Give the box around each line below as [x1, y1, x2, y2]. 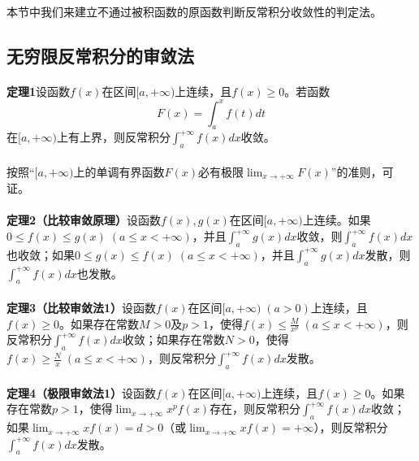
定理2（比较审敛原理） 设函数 [6, 211, 162, 228]
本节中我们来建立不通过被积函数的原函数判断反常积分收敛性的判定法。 [6, 2, 382, 20]
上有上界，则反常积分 [56, 128, 171, 146]
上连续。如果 [302, 211, 371, 228]
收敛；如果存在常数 [122, 331, 225, 348]
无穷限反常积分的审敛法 [6, 42, 194, 67]
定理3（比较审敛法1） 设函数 [6, 299, 157, 316]
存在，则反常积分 [209, 400, 301, 417]
